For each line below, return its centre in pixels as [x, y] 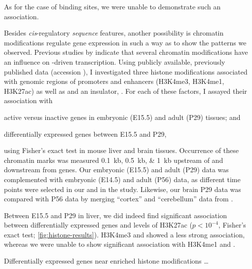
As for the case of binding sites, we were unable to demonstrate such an [112, 6]
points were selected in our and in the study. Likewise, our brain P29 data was [123, 189]
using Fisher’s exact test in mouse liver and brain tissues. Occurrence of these [121, 150]
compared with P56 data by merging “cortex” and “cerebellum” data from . [119, 199]
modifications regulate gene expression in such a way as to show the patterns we [125, 42]
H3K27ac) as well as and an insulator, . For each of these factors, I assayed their [126, 91]
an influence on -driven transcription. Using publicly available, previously [115, 61]
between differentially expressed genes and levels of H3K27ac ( [98, 225]
